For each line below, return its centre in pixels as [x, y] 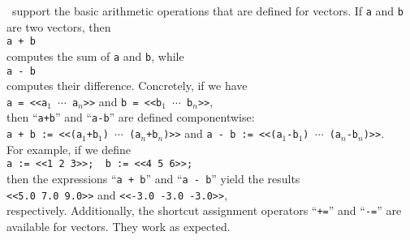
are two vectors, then [59, 26]
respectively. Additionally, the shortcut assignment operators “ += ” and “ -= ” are [204, 210]
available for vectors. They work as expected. [119, 226]
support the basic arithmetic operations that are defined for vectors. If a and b [207, 11]
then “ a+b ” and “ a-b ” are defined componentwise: [131, 117]
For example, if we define [69, 149]
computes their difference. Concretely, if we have [127, 86]
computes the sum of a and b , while [95, 56]
